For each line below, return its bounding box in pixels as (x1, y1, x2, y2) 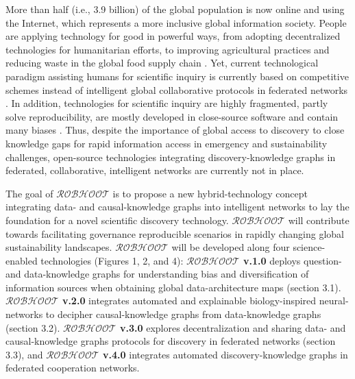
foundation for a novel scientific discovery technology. (5, 212, 229, 227)
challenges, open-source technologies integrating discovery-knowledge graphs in (5, 149, 336, 164)
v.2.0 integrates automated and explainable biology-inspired (62, 293, 317, 308)
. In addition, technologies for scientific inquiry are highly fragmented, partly (5, 96, 328, 110)
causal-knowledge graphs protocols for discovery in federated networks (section (5, 334, 336, 348)
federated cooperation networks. (5, 360, 140, 375)
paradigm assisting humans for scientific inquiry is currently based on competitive (5, 69, 349, 83)
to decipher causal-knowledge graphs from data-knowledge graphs (45, 307, 321, 321)
